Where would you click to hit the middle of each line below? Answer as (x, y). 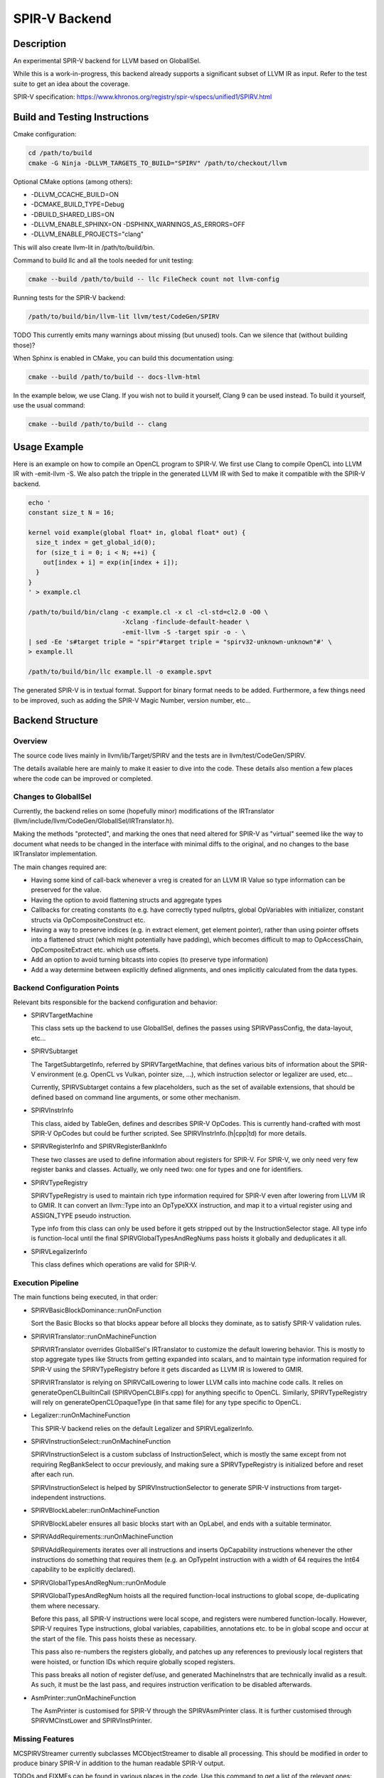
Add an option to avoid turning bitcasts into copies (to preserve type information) (150, 959)
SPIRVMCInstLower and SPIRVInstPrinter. (91, 1720)
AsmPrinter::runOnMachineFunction (84, 1698)
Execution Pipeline (46, 1283)
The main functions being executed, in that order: (85, 1297)
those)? (24, 345)
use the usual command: (49, 405)
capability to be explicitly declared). (83, 1570)
